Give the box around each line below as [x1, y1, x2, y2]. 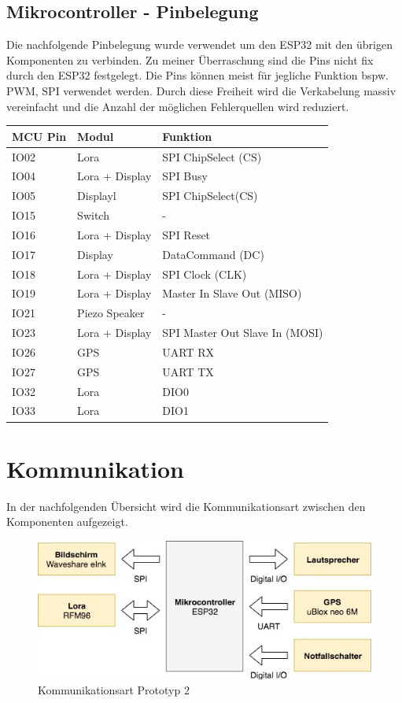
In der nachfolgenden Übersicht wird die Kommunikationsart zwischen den [6, 498, 366, 514]
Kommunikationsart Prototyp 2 [38, 682, 190, 698]
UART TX [162, 363, 214, 379]
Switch [77, 207, 109, 224]
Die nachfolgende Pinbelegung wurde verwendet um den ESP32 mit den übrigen [6, 36, 393, 53]
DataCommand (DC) [162, 246, 264, 262]
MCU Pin [12, 128, 67, 144]
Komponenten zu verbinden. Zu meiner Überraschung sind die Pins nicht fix [6, 51, 374, 68]
